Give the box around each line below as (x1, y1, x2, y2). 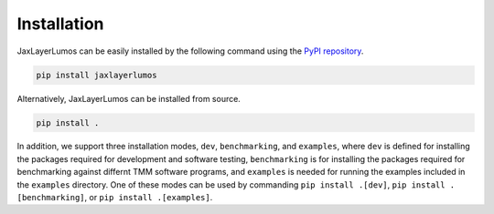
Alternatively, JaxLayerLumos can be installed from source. (16, 93, 242, 104)
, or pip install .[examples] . (84, 192, 213, 203)
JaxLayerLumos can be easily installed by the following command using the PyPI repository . (16, 46, 364, 56)
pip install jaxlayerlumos (36, 69, 157, 80)
